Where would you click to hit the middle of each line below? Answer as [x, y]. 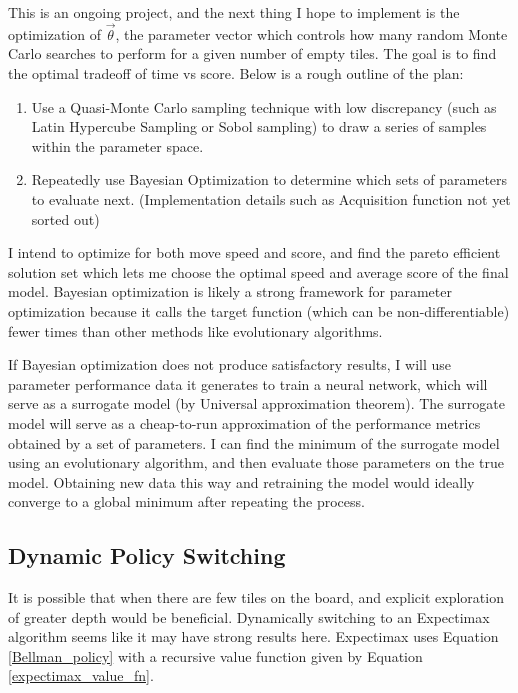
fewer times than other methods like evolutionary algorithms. [195, 330]
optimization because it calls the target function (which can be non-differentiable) [259, 310]
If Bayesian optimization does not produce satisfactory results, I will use [230, 364]
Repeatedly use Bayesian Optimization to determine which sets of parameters [269, 179]
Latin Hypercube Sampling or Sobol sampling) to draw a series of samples [259, 126]
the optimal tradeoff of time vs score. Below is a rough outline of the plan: [236, 73]
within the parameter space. [117, 145]
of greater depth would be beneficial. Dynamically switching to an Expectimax [249, 616]
